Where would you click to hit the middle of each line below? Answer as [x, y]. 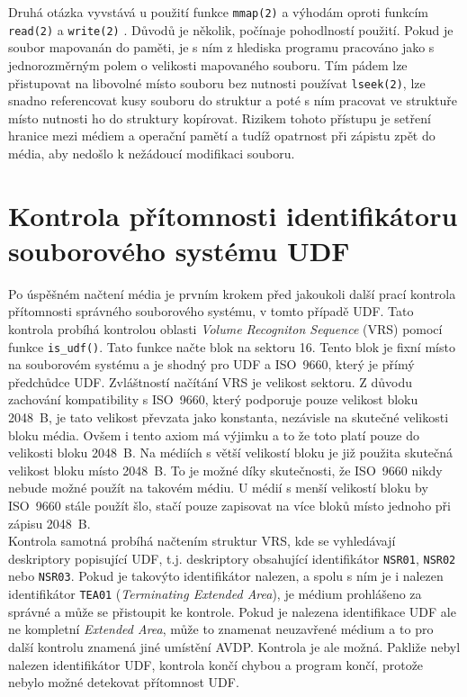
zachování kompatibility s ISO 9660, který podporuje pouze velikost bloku [213, 399]
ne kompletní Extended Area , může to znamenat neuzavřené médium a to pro [221, 629]
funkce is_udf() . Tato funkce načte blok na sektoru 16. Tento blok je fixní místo [232, 346]
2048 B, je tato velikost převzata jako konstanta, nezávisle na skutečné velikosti [229, 417]
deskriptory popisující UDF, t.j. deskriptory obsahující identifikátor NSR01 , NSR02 [232, 558]
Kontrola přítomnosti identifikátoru [233, 215]
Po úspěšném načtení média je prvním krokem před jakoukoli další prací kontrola [232, 293]
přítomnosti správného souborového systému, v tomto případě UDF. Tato [211, 311]
